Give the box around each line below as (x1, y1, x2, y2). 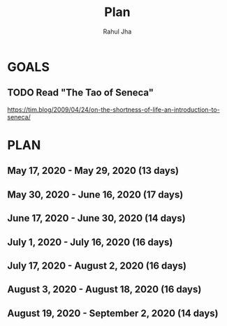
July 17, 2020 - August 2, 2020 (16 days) (7, 260, 187, 272)
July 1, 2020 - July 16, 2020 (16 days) (7, 236, 173, 248)
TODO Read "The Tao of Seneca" (7, 87, 154, 98)
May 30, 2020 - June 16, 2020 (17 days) (7, 188, 184, 200)
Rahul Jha (103, 27, 132, 36)
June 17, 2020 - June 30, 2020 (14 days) (7, 212, 186, 224)
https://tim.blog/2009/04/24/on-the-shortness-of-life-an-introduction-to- (7, 105, 220, 114)
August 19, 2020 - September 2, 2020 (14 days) (7, 307, 219, 319)
